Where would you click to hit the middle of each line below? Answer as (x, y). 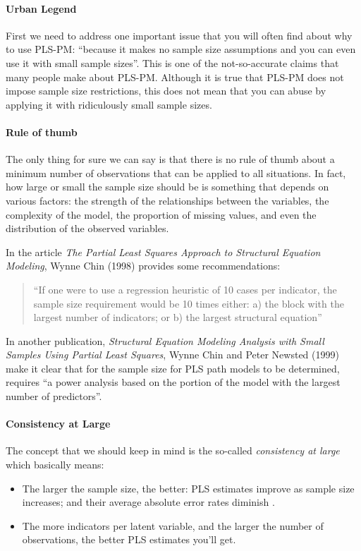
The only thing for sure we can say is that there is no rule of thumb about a (170, 159)
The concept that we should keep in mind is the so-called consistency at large (173, 450)
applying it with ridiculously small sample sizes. (109, 104)
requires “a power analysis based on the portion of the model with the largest (173, 382)
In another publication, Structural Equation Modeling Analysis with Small (165, 340)
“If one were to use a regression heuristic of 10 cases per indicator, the (185, 289)
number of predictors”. (54, 396)
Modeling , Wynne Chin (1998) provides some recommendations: (143, 266)
